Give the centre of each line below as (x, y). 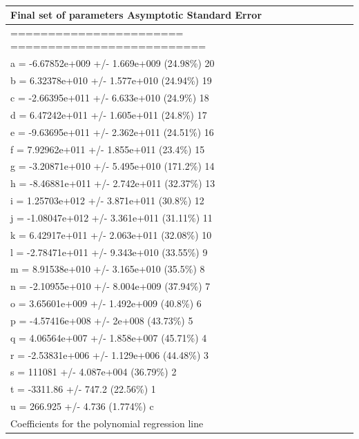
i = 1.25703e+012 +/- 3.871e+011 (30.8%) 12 (107, 201)
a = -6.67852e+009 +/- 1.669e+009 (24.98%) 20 (113, 63)
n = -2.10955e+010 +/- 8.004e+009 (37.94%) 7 (110, 286)
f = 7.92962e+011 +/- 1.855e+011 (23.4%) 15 (108, 149)
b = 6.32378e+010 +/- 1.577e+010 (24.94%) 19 (111, 80)
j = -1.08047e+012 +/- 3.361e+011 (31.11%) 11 (111, 217)
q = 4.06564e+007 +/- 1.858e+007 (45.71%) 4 (109, 337)
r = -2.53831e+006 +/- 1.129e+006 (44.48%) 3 (110, 354)
